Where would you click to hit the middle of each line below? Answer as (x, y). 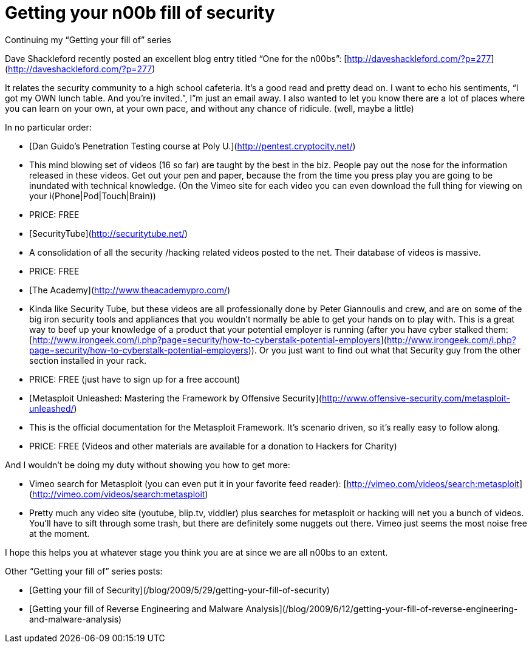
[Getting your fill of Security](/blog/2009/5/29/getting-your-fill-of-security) (179, 590)
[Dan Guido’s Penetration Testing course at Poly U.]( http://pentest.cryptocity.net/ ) (193, 146)
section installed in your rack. (88, 360)
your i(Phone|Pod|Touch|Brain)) (93, 196)
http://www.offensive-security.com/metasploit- (416, 398)
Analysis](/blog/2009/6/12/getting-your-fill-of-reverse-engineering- (382, 609)
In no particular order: (48, 127)
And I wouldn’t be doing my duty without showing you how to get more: (148, 465)
